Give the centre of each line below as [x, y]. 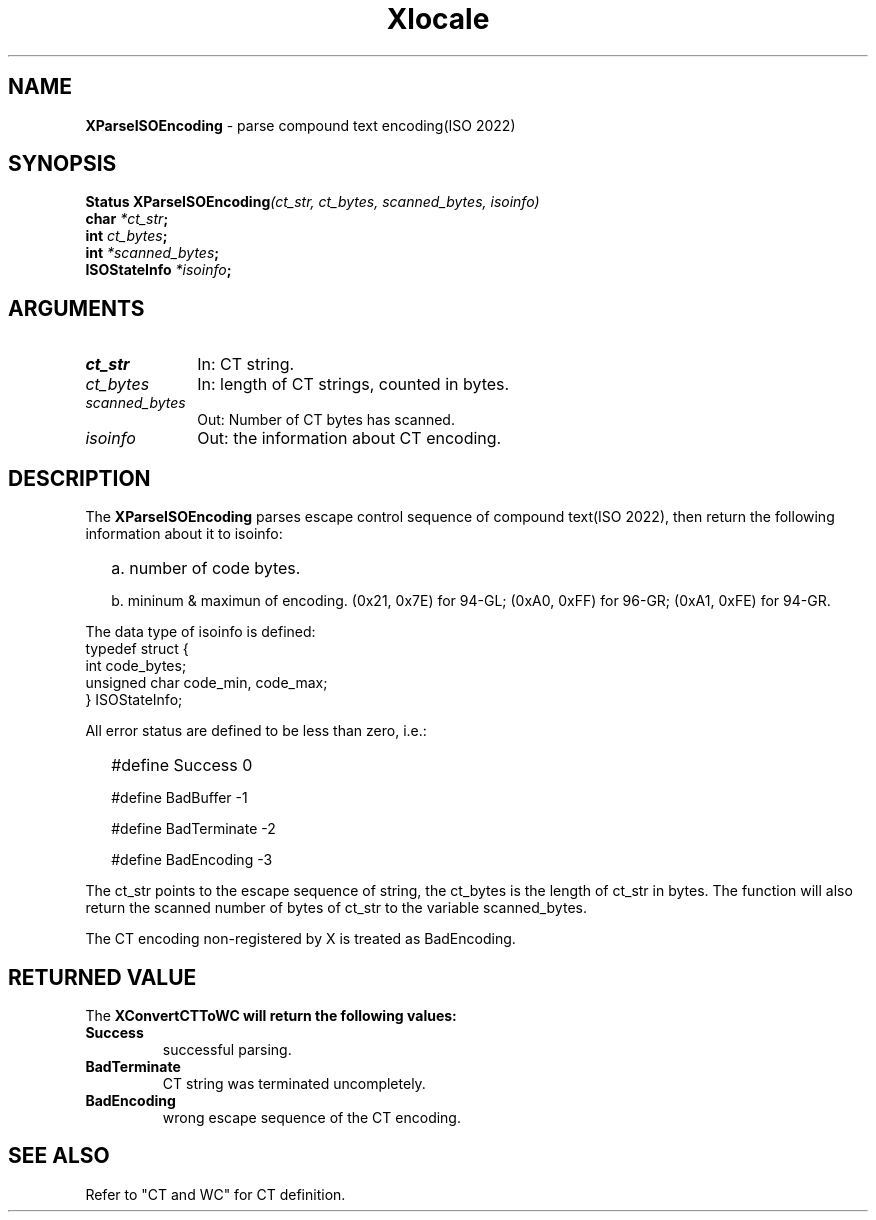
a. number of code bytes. [206, 568]
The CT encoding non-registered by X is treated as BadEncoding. [300, 939]
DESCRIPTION [79, 478]
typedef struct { [137, 649]
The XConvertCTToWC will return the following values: [271, 1015]
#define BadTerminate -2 [193, 829]
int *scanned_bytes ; [152, 253]
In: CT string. [246, 364]
